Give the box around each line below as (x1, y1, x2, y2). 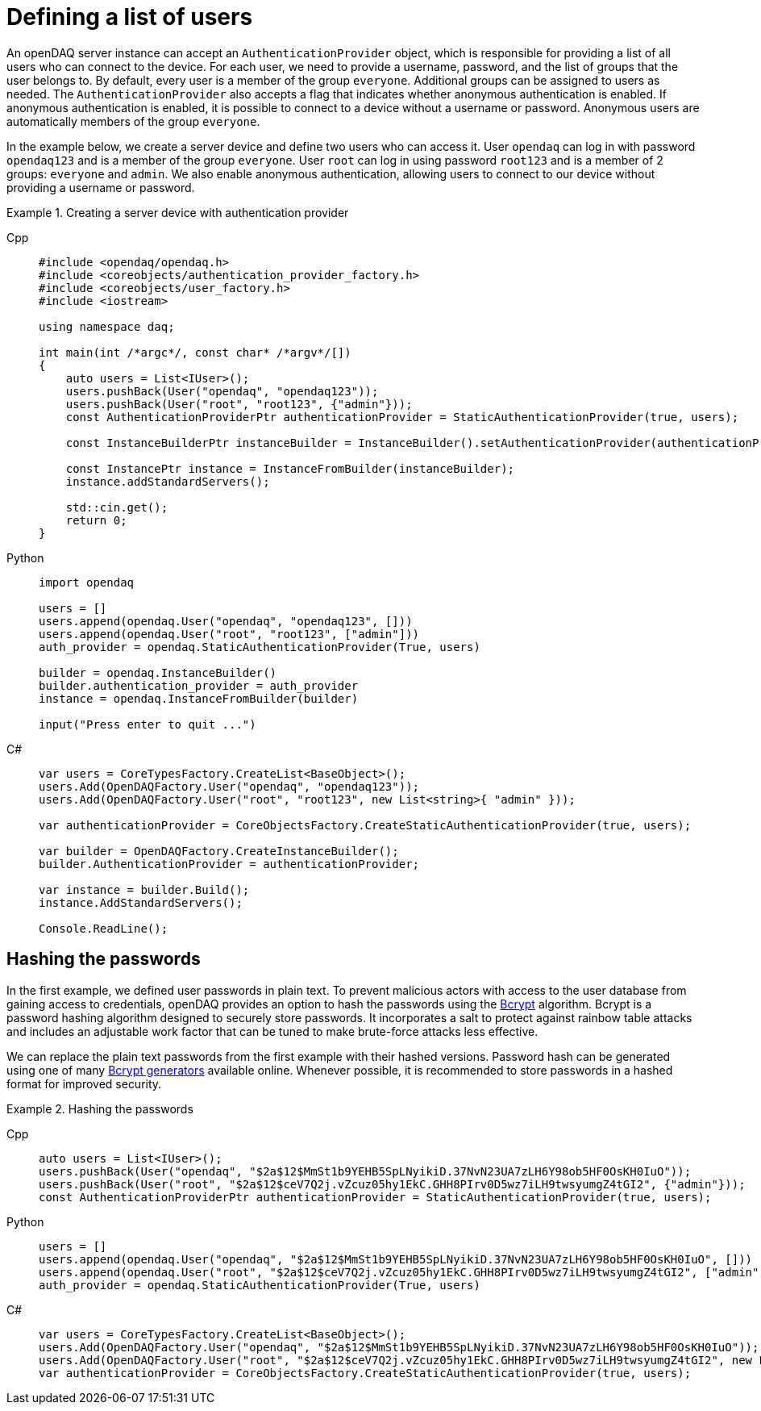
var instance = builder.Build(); (39, 883, 250, 896)
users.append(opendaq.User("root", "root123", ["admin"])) (39, 627, 420, 641)
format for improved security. (6, 1076, 162, 1091)
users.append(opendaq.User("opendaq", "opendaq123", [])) (39, 614, 413, 628)
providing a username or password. (6, 180, 195, 194)
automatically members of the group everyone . (6, 114, 260, 128)
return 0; (65, 513, 127, 527)
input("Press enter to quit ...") (39, 717, 256, 731)
